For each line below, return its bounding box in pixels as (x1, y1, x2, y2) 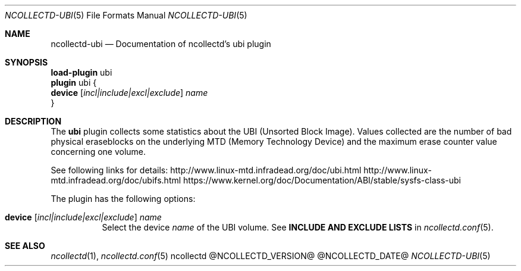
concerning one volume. (51, 147, 146, 157)
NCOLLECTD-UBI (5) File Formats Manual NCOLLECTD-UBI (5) (5, 10, 247, 20)
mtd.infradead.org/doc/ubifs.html (51, 175, 181, 185)
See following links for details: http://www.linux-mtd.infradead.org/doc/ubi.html (51, 165, 362, 175)
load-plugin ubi (51, 67, 112, 77)
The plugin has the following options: (51, 194, 196, 204)
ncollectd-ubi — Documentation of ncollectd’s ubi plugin (51, 39, 271, 49)
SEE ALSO (5, 241, 45, 251)
